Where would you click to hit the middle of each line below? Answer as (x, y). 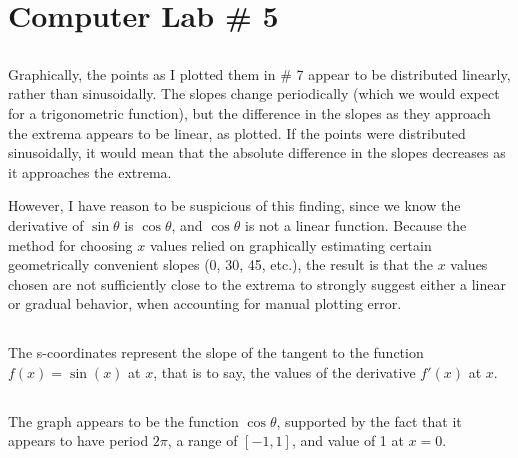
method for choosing (70, 244)
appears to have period (78, 440)
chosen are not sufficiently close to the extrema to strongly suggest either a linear (257, 283)
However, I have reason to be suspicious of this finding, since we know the (234, 205)
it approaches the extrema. (90, 171)
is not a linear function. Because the (356, 224)
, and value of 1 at (347, 440)
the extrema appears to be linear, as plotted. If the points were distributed (237, 132)
